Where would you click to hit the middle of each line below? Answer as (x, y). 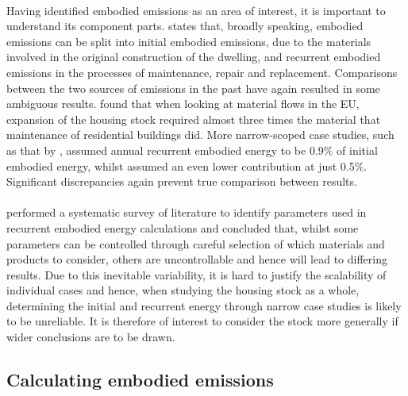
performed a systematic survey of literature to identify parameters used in (187, 212)
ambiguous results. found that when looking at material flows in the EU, (183, 104)
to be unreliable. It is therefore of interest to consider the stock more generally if (202, 321)
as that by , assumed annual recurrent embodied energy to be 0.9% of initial (192, 150)
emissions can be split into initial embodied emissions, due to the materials (189, 41)
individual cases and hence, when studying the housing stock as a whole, (183, 290)
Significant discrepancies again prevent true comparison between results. (182, 181)
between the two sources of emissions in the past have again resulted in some (193, 88)
